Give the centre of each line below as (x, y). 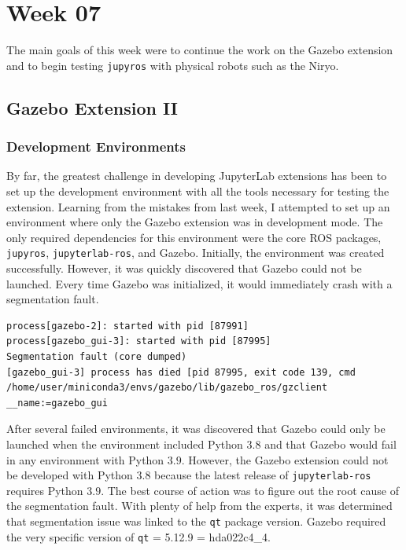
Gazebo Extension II (92, 107)
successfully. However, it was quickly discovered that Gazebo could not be (184, 268)
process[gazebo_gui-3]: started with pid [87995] (139, 341)
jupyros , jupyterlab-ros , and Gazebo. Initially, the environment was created (196, 253)
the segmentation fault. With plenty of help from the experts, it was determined (199, 506)
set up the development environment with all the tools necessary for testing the (198, 191)
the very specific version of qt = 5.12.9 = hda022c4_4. (138, 536)
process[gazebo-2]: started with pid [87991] (127, 326)
